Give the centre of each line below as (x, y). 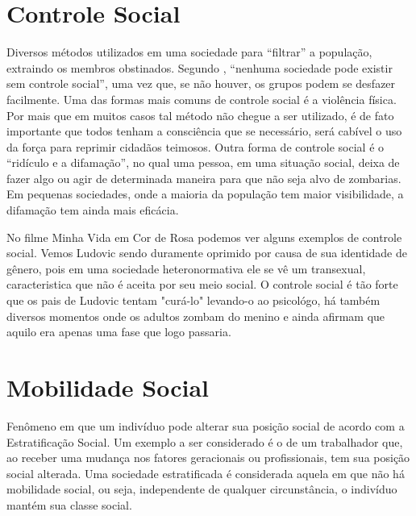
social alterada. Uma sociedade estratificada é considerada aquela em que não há (206, 473)
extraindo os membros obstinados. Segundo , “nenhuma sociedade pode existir (200, 67)
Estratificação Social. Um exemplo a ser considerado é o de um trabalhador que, (205, 441)
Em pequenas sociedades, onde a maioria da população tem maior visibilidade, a (205, 194)
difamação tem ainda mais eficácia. (93, 210)
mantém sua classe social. (69, 504)
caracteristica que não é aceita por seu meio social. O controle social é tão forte (202, 284)
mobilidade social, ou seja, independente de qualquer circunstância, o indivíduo (202, 489)
